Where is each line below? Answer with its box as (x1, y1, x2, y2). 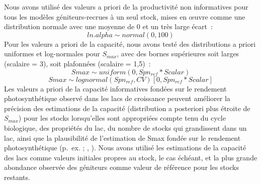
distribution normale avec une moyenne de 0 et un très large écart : (4, 21, 213, 32)
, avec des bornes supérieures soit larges (117, 48, 239, 59)
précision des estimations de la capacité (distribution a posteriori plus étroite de (4, 103, 250, 113)
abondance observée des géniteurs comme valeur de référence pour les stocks (4, 162, 239, 172)
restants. (4, 171, 30, 182)
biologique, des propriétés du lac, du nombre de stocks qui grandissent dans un (4, 122, 247, 133)
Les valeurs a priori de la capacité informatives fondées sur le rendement (4, 83, 227, 94)
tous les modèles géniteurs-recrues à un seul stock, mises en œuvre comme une (4, 11, 245, 22)
